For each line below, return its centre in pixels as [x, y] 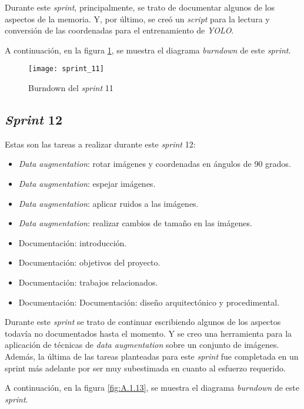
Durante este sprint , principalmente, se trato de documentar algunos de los [140, 7]
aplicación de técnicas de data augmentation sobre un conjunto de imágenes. [142, 345]
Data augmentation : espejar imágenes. [87, 184]
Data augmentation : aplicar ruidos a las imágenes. [108, 203]
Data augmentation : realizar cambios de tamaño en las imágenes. [135, 223]
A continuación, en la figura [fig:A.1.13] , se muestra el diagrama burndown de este [152, 388]
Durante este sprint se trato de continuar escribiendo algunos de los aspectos [143, 322]
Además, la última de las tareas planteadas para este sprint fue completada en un [152, 356]
